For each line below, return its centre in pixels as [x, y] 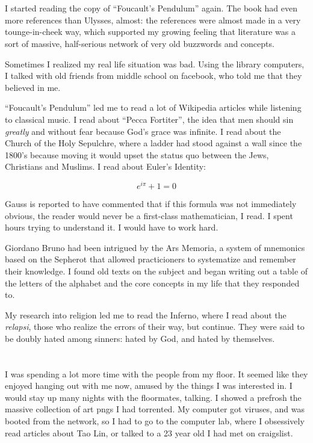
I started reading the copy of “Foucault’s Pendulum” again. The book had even [151, 8]
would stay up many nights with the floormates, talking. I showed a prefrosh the [153, 397]
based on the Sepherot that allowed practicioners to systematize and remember [150, 259]
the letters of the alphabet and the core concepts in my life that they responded [152, 283]
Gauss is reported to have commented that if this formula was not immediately [151, 203]
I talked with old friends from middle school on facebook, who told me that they [153, 76]
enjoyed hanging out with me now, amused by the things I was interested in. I [149, 386]
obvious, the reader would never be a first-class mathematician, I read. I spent [149, 215]
